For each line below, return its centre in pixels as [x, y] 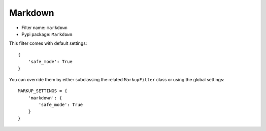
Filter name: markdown [45, 28]
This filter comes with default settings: [48, 43]
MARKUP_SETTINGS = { [43, 91]
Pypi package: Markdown [47, 34]
